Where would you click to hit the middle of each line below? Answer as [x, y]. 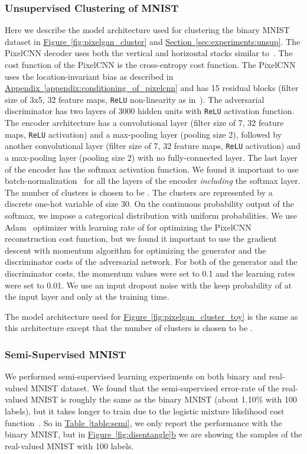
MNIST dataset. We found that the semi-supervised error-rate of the [155, 387]
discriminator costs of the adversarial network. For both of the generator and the [151, 262]
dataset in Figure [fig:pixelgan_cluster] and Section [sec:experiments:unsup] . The [153, 41]
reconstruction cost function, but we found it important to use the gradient [141, 239]
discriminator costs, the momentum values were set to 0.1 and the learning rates [150, 273]
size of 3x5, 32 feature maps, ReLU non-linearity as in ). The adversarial [135, 99]
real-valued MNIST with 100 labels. [69, 445]
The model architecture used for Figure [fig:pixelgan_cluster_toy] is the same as [151, 316]
